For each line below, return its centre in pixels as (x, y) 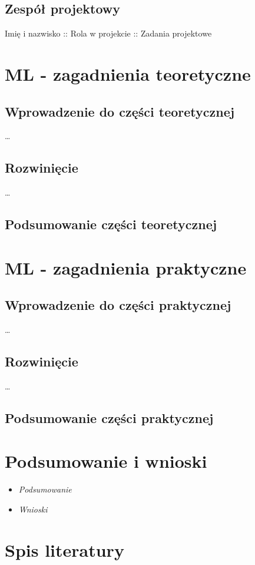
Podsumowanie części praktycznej (109, 417)
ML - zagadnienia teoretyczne (128, 73)
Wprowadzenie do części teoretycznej (120, 111)
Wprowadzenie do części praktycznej (118, 305)
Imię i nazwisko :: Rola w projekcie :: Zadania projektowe (108, 33)
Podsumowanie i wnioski (106, 461)
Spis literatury (64, 549)
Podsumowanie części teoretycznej (111, 224)
